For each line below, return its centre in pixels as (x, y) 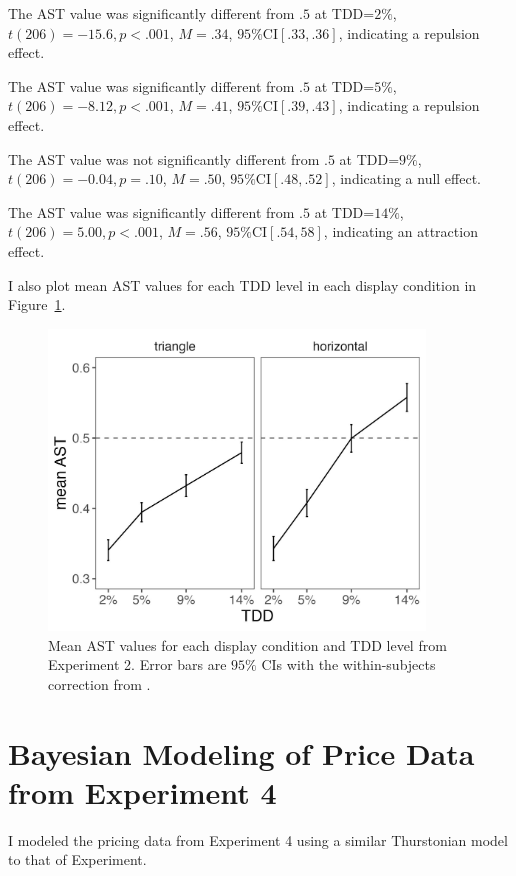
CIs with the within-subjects (348, 664)
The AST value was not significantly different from (164, 158)
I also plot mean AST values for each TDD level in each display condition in (242, 284)
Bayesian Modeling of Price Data (241, 752)
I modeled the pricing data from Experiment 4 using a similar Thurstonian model (258, 839)
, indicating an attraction (400, 231)
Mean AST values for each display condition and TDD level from (247, 644)
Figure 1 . (37, 304)
